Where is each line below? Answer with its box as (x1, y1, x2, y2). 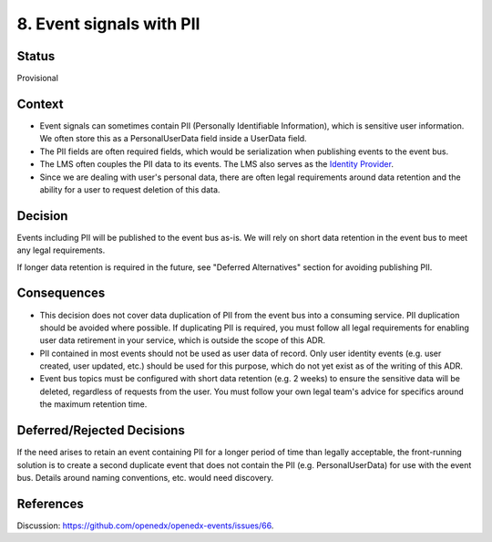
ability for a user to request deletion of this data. (39, 183, 220, 195)
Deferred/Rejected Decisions (16, 422, 186, 438)
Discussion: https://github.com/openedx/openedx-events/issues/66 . (16, 520, 274, 531)
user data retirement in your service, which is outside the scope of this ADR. (39, 335, 325, 346)
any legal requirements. (16, 245, 106, 255)
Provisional (16, 73, 59, 84)
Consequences (16, 286, 106, 301)
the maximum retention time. (39, 399, 148, 410)
